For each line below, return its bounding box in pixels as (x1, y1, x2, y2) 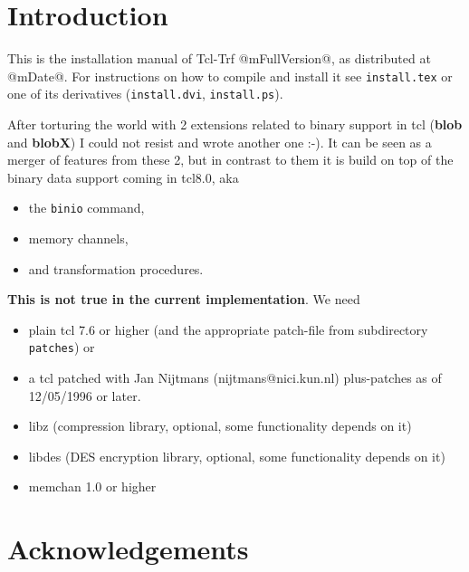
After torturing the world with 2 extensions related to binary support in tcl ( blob (7, 115, 463, 134)
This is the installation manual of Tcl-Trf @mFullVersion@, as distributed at (7, 49, 431, 68)
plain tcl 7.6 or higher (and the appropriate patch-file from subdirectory (28, 319, 428, 338)
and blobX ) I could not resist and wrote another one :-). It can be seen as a (7, 132, 432, 151)
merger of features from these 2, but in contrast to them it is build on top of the (7, 150, 454, 169)
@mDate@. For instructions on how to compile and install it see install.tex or (7, 66, 453, 85)
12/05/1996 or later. (28, 386, 141, 405)
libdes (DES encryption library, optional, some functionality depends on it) (28, 446, 445, 465)
